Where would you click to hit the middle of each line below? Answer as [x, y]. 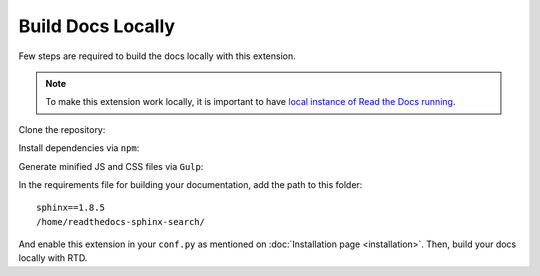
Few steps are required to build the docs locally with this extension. [157, 56]
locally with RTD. [53, 258]
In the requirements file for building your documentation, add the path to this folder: [190, 184]
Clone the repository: [62, 129]
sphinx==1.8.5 [70, 208]
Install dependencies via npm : [79, 148]
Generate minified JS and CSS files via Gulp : [111, 166]
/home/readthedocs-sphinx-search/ [120, 221]
